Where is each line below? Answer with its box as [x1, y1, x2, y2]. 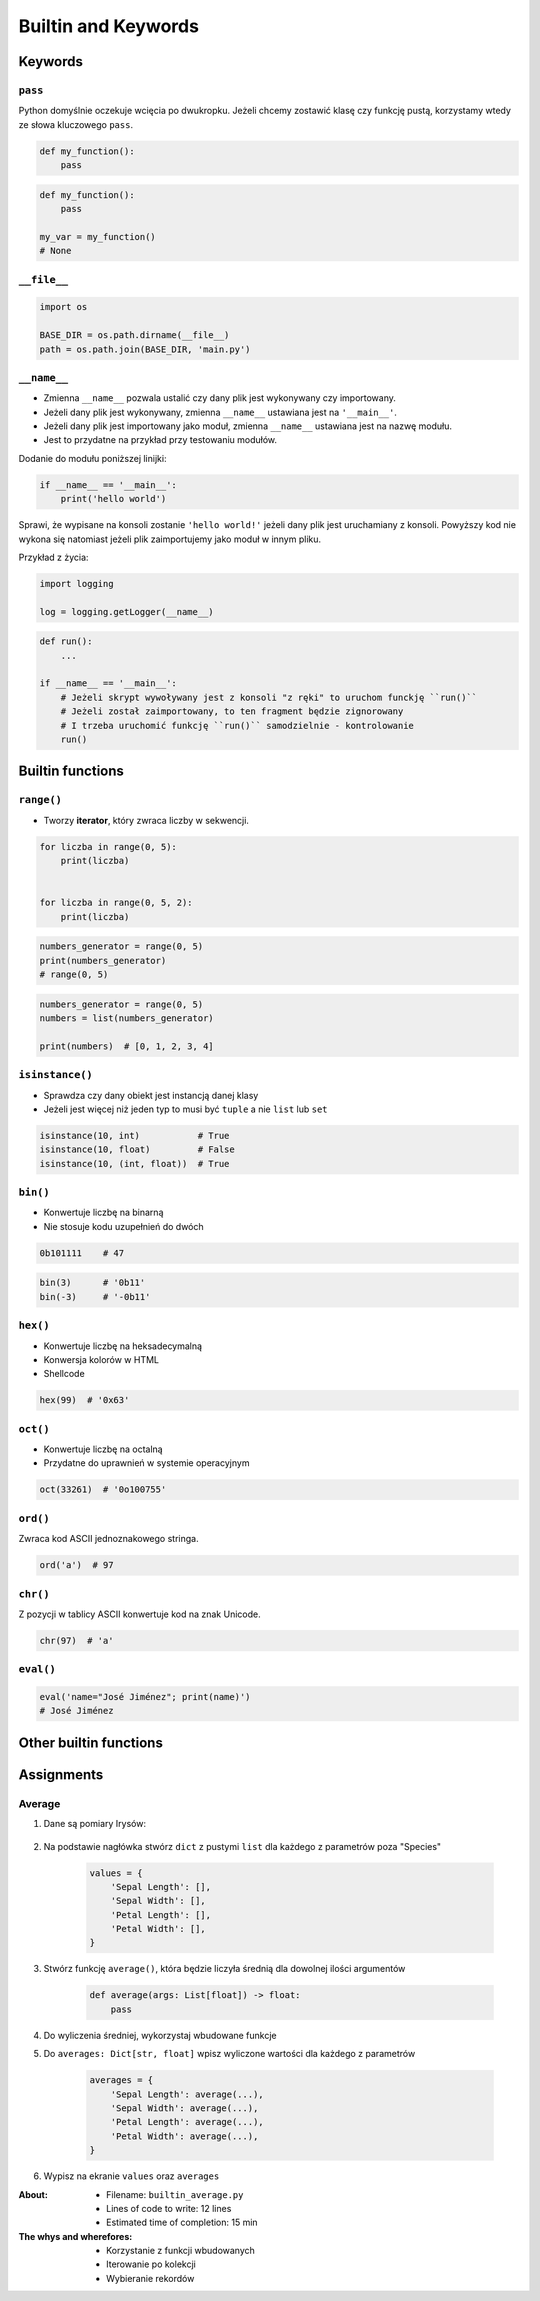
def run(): [39, 636, 93, 647]
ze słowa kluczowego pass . [18, 118, 134, 130]
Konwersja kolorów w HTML [43, 1353, 160, 1365]
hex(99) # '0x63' [39, 1395, 130, 1406]
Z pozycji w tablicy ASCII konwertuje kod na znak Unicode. [18, 1608, 261, 1620]
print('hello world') [60, 493, 167, 505]
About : [18, 2188, 49, 2200]
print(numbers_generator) [39, 955, 167, 966]
